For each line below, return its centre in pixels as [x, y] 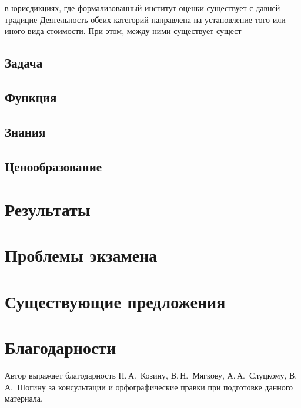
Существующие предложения [115, 301]
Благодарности [61, 347]
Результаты [48, 209]
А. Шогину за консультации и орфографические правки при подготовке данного [149, 387]
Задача [24, 63]
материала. [24, 398]
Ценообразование [53, 166]
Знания [25, 131]
